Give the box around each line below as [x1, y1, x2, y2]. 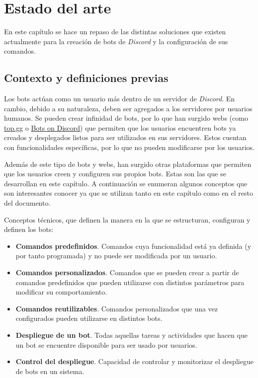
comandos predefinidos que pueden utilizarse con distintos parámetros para [15, 277, 245, 287]
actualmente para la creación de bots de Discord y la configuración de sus [4, 36, 228, 46]
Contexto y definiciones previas [4, 70, 169, 85]
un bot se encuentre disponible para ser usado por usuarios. [15, 339, 197, 350]
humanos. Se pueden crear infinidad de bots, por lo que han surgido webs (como [4, 113, 248, 123]
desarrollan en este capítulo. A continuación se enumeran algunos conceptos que [4, 178, 248, 188]
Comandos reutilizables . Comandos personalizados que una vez [15, 303, 218, 313]
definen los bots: [4, 224, 54, 234]
